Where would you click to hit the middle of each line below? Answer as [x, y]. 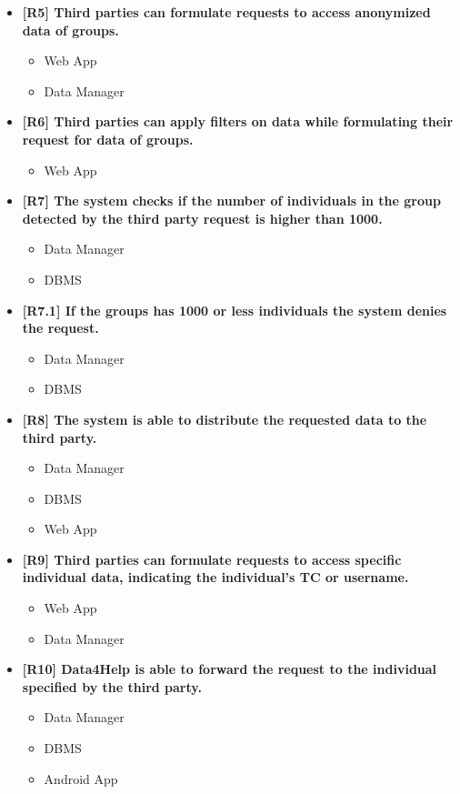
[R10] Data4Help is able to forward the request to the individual [230, 669]
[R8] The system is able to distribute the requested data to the [225, 419]
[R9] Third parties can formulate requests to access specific [212, 559]
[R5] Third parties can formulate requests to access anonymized [226, 12]
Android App [81, 778]
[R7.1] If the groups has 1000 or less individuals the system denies [235, 310]
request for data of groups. [108, 139]
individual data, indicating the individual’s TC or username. [215, 577]
